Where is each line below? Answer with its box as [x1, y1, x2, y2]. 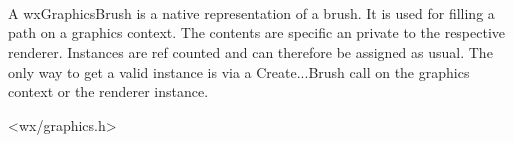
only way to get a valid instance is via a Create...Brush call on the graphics [8, 61, 470, 82]
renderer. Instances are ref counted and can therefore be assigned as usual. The [8, 41, 493, 62]
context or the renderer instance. [8, 81, 209, 102]
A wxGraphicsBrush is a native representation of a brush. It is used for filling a [8, 2, 495, 23]
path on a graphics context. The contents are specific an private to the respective [8, 22, 506, 43]
